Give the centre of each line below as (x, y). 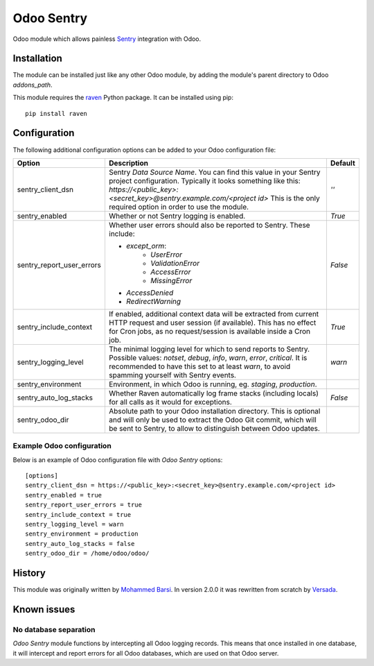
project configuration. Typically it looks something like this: (204, 180)
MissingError (171, 280)
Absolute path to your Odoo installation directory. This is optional (214, 411)
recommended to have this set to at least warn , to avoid (199, 366)
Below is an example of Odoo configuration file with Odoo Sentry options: (118, 460)
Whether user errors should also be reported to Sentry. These (210, 225)
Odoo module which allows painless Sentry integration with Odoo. (107, 39)
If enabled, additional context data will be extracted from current (214, 314)
